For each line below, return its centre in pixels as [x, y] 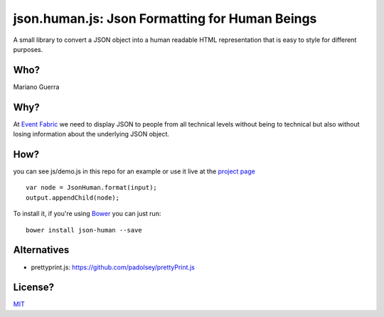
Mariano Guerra [36, 87]
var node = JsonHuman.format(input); [92, 188]
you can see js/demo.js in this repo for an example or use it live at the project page [134, 171]
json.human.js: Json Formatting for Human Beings [165, 18]
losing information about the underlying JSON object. [91, 134]
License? [34, 288]
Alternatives [41, 250]
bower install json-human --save [84, 230]
